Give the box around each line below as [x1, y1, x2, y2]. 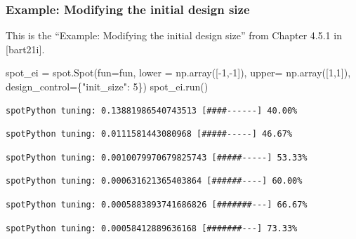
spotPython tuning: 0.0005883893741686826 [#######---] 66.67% [6, 199, 308, 210]
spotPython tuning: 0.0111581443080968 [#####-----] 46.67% [6, 129, 293, 139]
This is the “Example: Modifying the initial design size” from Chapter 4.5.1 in [6, 28, 342, 43]
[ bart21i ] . [6, 41, 45, 56]
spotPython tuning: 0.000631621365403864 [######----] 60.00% [6, 176, 303, 186]
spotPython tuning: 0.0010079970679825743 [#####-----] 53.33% [6, 152, 308, 163]
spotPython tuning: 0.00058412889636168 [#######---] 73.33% [6, 223, 298, 233]
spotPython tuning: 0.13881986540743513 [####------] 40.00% [6, 105, 298, 116]
